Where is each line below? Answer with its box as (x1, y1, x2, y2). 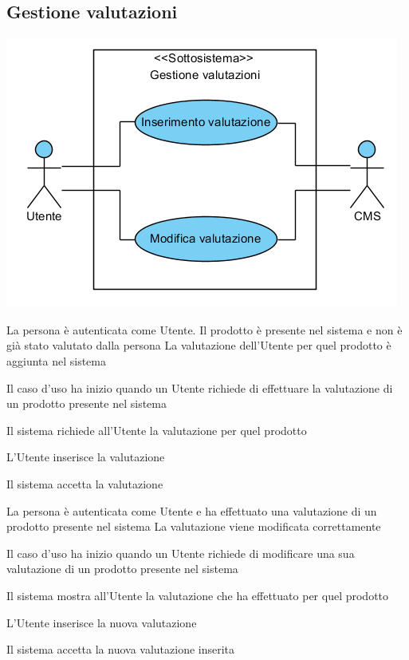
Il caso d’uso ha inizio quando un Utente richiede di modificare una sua (6, 544, 355, 561)
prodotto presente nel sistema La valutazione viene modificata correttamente (6, 518, 381, 535)
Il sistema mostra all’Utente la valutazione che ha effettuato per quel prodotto (6, 587, 389, 603)
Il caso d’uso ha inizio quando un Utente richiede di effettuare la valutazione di (6, 379, 393, 396)
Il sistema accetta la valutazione (6, 475, 163, 492)
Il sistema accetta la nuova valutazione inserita (6, 641, 235, 658)
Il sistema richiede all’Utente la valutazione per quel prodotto (6, 421, 307, 438)
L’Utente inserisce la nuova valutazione (6, 614, 197, 630)
